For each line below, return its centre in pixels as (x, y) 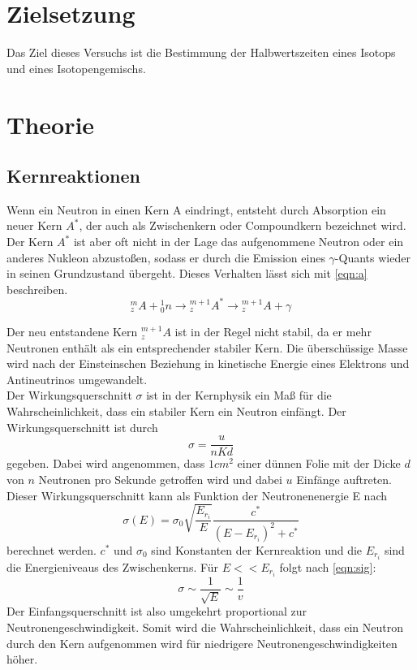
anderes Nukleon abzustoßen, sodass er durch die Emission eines (166, 257)
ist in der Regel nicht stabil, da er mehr (273, 332)
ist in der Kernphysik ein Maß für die (239, 395)
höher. (22, 659)
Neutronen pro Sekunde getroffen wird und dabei (160, 479)
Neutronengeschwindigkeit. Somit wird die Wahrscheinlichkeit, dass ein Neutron (205, 627)
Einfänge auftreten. (344, 479)
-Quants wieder (372, 257)
